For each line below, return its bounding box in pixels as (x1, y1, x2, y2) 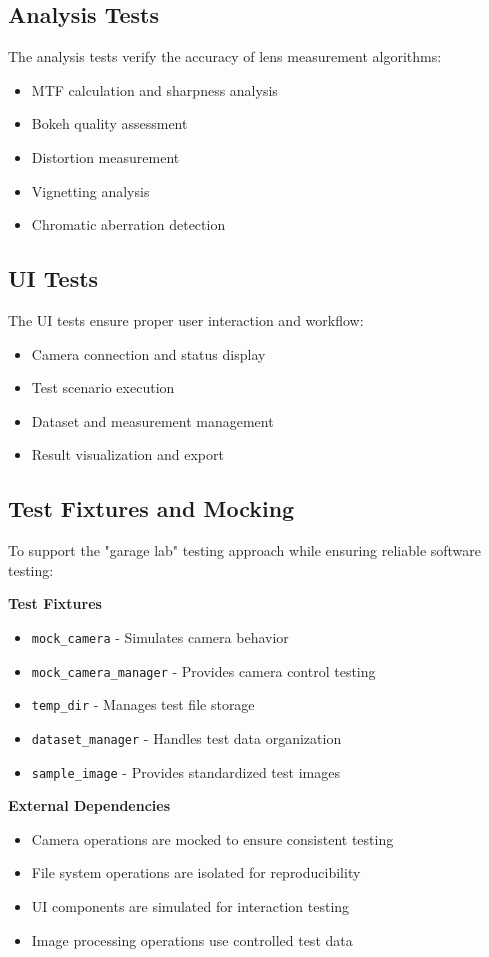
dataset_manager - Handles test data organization (31, 727, 342, 748)
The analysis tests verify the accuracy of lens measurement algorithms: (8, 46, 442, 67)
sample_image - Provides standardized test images (31, 761, 340, 782)
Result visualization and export (31, 444, 224, 465)
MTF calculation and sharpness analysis (31, 79, 278, 100)
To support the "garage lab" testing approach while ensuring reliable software (8, 540, 482, 561)
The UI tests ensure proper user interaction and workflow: (8, 309, 364, 330)
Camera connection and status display (31, 343, 266, 364)
